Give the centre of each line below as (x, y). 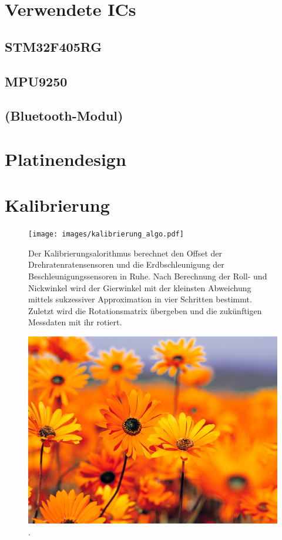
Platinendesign (66, 159)
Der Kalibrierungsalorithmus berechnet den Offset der (125, 253)
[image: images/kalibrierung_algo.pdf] (106, 234)
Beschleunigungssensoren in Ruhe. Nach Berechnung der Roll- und (148, 276)
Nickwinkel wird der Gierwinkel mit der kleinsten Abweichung (140, 287)
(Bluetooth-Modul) (64, 116)
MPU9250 (36, 81)
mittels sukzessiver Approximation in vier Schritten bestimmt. (140, 299)
